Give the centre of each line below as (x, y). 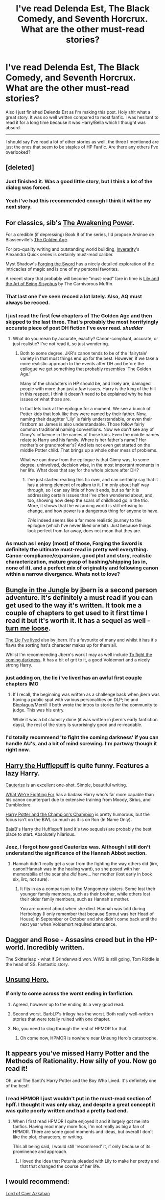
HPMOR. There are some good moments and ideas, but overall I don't (83, 1131)
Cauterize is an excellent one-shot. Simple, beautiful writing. (66, 785)
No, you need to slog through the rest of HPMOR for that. (70, 1028)
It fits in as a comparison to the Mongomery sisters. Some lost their (88, 889)
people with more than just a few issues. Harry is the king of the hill (88, 389)
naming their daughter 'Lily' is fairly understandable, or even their (86, 419)
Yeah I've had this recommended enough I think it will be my (78, 201)
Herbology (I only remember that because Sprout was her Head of (87, 914)
